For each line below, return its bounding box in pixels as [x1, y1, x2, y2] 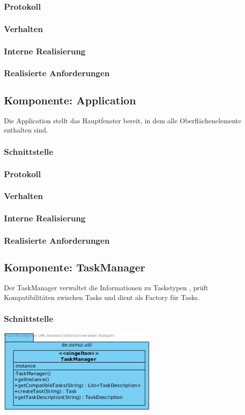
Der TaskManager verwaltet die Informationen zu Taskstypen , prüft [4, 282, 209, 293]
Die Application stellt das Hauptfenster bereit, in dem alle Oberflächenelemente [4, 115, 242, 125]
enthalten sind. [4, 125, 48, 135]
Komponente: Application [4, 92, 136, 107]
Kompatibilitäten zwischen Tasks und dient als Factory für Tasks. [4, 292, 200, 302]
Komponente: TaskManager [4, 260, 145, 275]
